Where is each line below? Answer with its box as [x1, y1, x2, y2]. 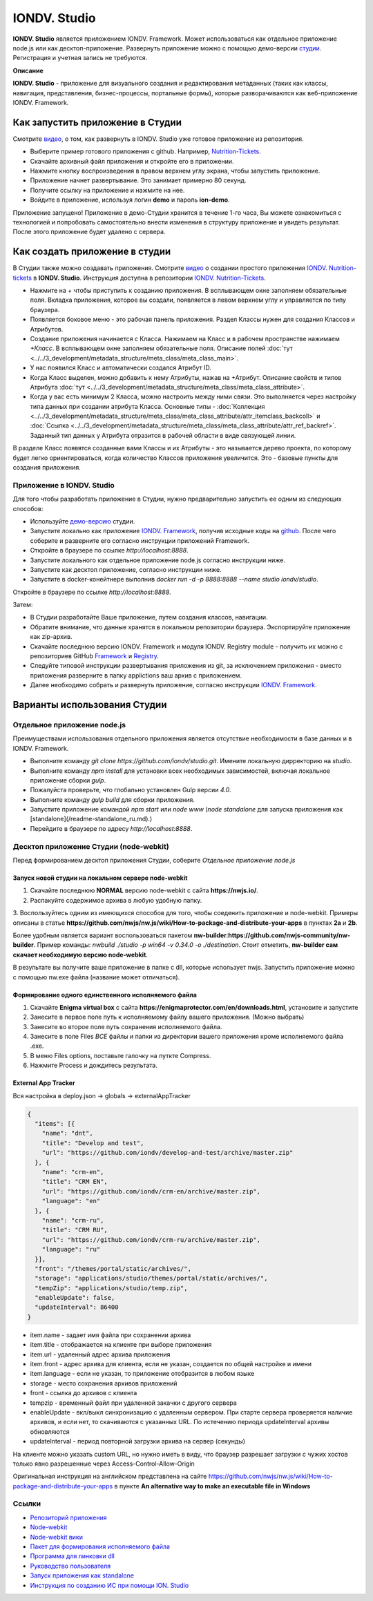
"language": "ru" [41, 1245, 101, 1254]
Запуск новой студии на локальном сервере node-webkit [12, 874, 188, 882]
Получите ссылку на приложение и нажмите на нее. [30, 186, 185, 194]
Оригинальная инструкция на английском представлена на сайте [12, 1472, 207, 1481]
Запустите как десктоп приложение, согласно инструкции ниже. [30, 565, 222, 573]
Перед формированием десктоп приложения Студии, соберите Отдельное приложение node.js [12, 856, 296, 865]
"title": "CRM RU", [41, 1226, 108, 1234]
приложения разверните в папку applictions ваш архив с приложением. [30, 671, 242, 680]
